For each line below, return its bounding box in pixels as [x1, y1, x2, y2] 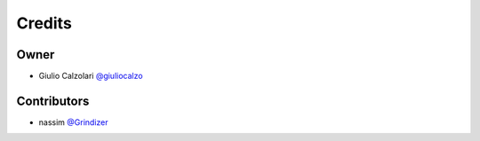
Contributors [16, 93, 90, 108]
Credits [16, 13, 73, 33]
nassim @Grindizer [38, 116, 108, 128]
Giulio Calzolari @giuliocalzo [38, 71, 143, 82]
